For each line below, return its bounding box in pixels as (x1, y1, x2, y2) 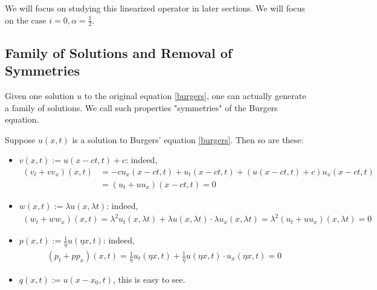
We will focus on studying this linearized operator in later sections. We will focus (5, 2, 305, 14)
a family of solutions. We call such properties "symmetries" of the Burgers (5, 101, 278, 114)
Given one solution (5, 89, 74, 102)
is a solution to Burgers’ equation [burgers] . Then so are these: (72, 133, 304, 146)
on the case (5, 13, 47, 26)
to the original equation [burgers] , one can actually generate (84, 89, 306, 102)
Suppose (5, 133, 36, 146)
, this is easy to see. (113, 272, 185, 285)
